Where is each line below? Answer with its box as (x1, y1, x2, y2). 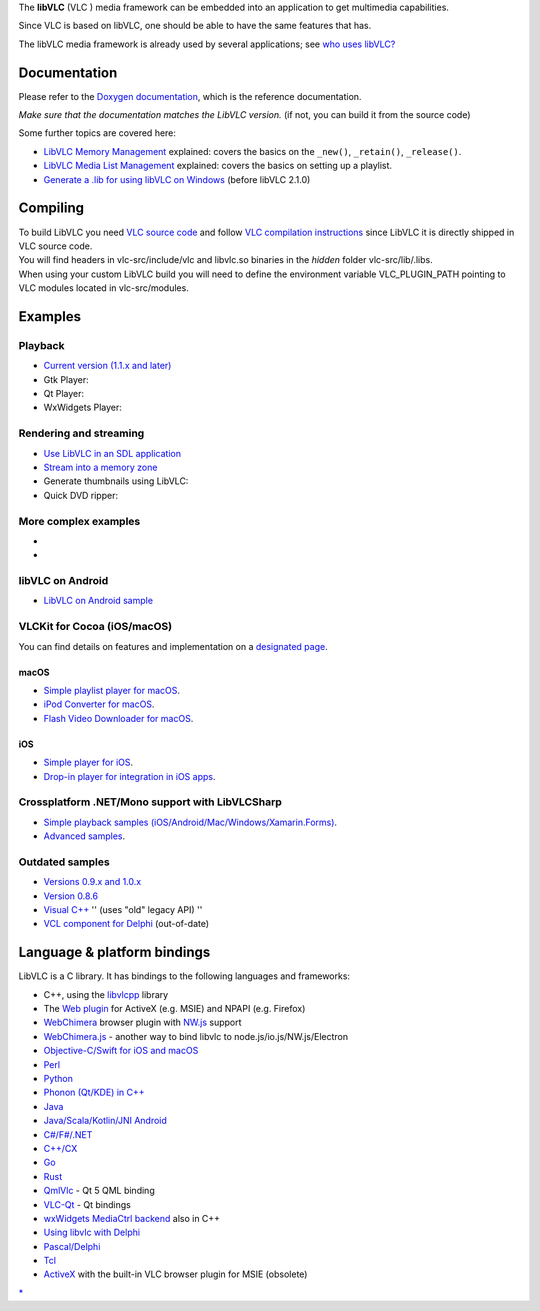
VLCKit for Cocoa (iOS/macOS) (18, 620, 173, 634)
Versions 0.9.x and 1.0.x (43, 876, 142, 888)
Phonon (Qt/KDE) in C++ (43, 1086, 145, 1099)
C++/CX (43, 1142, 78, 1154)
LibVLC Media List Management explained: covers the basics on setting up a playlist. (43, 160, 393, 172)
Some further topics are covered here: (18, 127, 177, 139)
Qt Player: (43, 388, 85, 400)
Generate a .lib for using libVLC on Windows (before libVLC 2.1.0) (43, 173, 311, 185)
